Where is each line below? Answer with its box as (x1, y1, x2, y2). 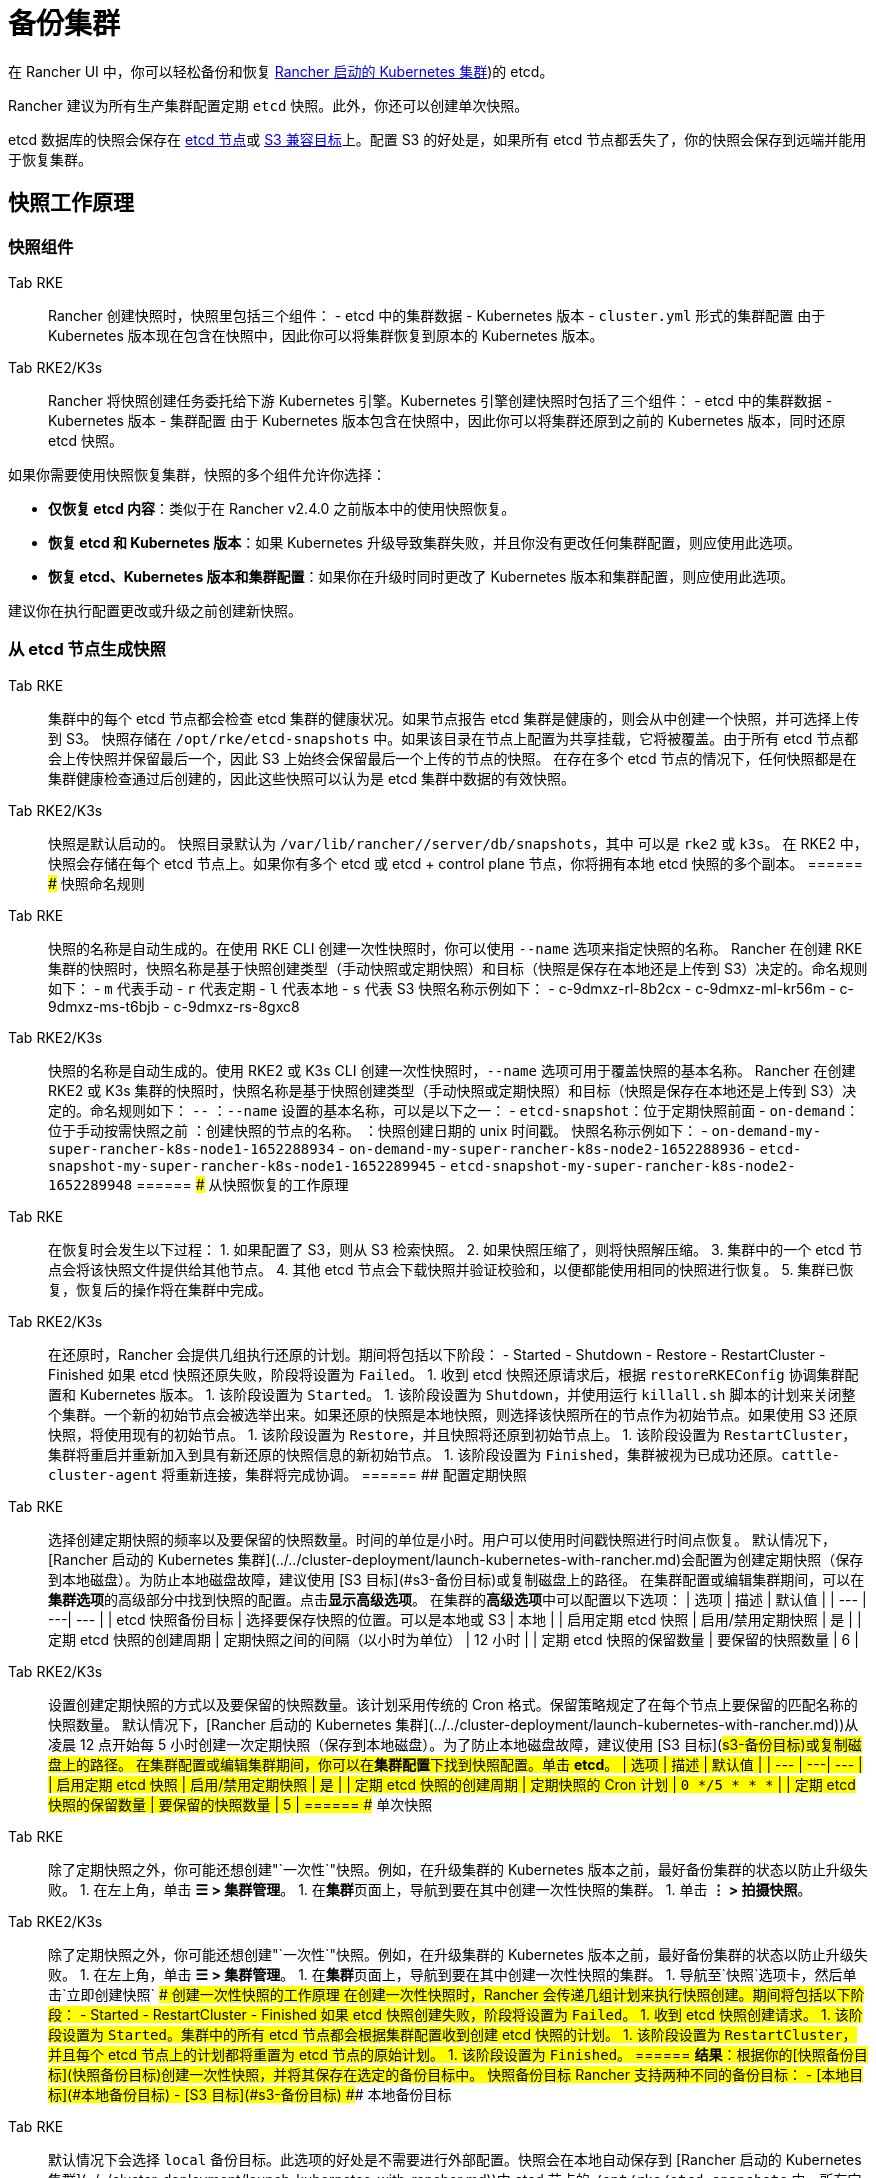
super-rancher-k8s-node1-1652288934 (48, 1140, 335, 1157)
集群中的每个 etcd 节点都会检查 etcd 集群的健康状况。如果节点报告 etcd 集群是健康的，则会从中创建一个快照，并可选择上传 (48, 709, 860, 727)
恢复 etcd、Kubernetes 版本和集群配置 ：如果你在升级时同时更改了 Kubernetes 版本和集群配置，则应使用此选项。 (48, 567, 795, 585)
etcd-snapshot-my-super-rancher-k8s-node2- (450, 1157, 796, 1174)
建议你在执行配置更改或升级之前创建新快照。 (8, 601, 302, 619)
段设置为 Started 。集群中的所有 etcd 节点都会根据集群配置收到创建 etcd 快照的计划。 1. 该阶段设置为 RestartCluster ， (48, 2025, 857, 2043)
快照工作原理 (8, 190, 134, 216)
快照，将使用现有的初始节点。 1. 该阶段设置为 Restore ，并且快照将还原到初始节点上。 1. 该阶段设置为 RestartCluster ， (48, 1425, 857, 1443)
